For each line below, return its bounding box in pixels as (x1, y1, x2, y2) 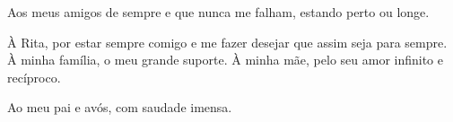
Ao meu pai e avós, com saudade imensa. (7, 98, 232, 117)
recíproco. (7, 67, 61, 86)
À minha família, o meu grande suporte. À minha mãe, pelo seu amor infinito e (7, 50, 443, 69)
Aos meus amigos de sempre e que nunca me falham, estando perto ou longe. (7, 3, 430, 21)
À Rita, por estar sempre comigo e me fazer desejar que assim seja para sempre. (7, 32, 448, 51)
